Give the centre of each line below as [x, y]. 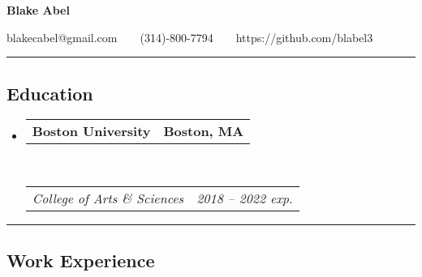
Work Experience [81, 260]
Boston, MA [204, 131]
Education [50, 93]
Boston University [91, 131]
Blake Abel [38, 10]
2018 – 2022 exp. [245, 198]
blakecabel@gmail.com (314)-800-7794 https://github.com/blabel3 [190, 37]
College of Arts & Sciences [108, 198]
